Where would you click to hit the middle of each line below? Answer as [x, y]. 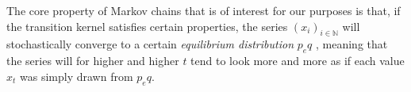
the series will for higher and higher [93, 61]
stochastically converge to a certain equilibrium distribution [150, 44]
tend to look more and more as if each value [298, 61]
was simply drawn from [77, 76]
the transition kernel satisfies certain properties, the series [147, 26]
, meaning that [352, 44]
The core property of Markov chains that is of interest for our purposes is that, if [204, 10]
